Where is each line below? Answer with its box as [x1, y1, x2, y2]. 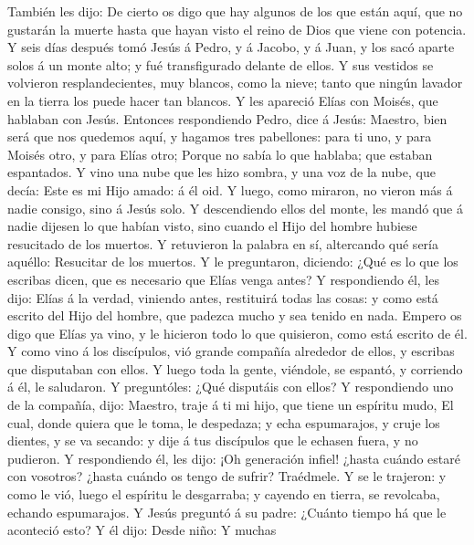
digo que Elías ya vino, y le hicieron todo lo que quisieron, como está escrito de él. [7, 323, 468, 342]
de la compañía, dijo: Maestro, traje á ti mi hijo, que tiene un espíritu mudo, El [7, 395, 454, 414]
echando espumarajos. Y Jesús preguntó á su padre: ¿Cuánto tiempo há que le [7, 502, 447, 521]
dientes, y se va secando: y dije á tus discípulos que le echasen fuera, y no [7, 431, 418, 450]
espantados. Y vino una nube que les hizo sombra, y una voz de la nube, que [7, 162, 436, 182]
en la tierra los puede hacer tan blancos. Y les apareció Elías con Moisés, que [7, 90, 438, 110]
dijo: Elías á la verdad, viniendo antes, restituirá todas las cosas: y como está [7, 288, 438, 307]
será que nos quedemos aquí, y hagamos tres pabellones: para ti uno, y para [7, 127, 432, 146]
